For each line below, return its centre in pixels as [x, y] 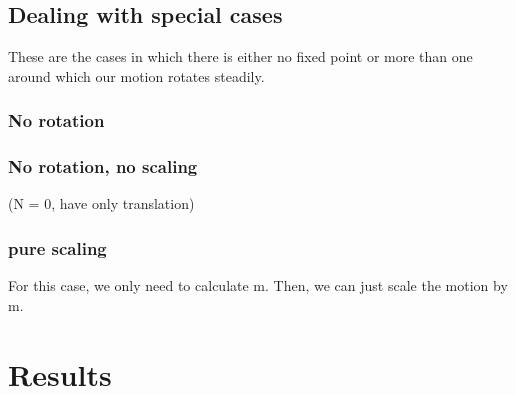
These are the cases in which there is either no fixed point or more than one [240, 56]
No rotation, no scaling [103, 166]
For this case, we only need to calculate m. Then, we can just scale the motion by [258, 285]
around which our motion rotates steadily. [136, 75]
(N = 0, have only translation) [101, 203]
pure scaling [57, 247]
